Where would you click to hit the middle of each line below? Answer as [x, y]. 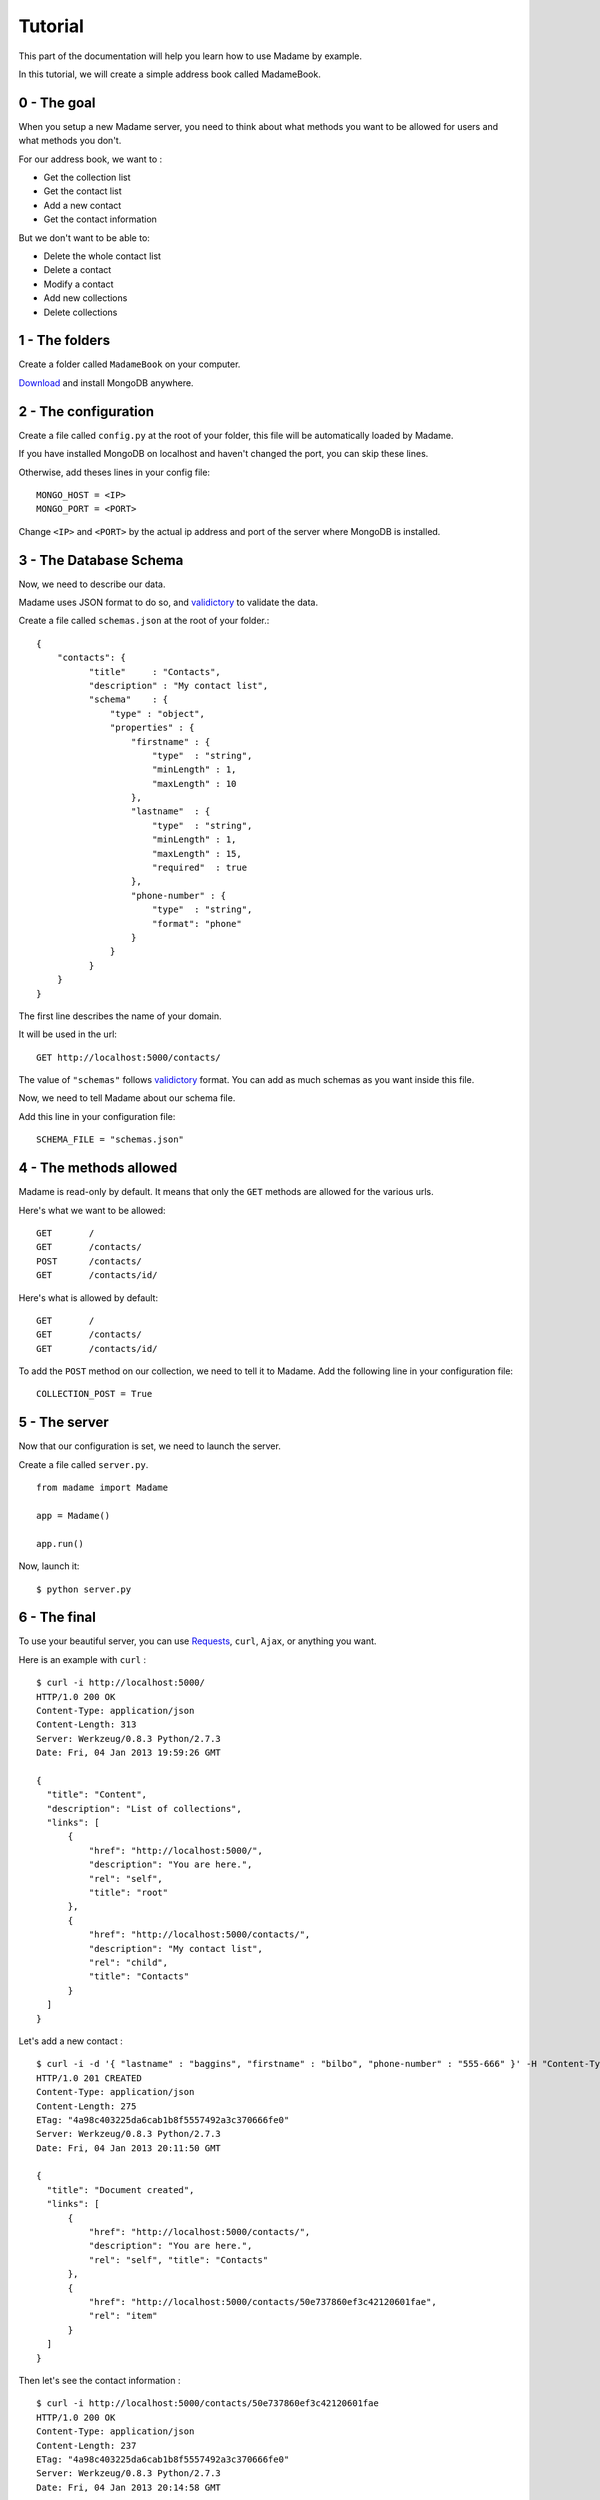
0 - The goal [57, 102]
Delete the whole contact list [102, 256]
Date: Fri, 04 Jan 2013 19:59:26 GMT [129, 1753]
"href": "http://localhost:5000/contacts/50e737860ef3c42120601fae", [262, 2301]
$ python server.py [84, 1589]
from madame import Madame [102, 1488]
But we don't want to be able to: [84, 237]
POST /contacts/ [89, 1261]
